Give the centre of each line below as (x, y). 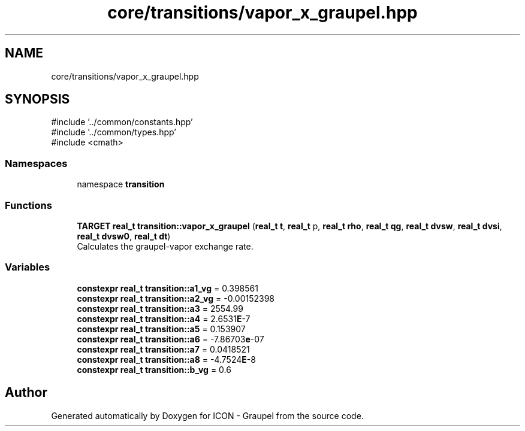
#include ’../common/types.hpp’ (114, 132)
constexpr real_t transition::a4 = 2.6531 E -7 (164, 318)
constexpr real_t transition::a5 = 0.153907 (161, 329)
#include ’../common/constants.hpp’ (122, 122)
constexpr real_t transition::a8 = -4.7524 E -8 (166, 359)
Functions (28, 205)
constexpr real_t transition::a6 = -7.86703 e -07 (171, 339)
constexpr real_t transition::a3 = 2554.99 (160, 308)
